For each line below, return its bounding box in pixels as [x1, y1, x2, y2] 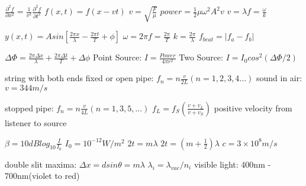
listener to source [5, 116, 67, 129]
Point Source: [93, 51, 142, 63]
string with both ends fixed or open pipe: [5, 72, 154, 84]
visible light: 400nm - [194, 158, 271, 170]
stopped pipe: [5, 101, 54, 114]
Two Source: [179, 51, 223, 63]
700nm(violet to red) [5, 169, 80, 182]
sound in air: [256, 72, 302, 84]
